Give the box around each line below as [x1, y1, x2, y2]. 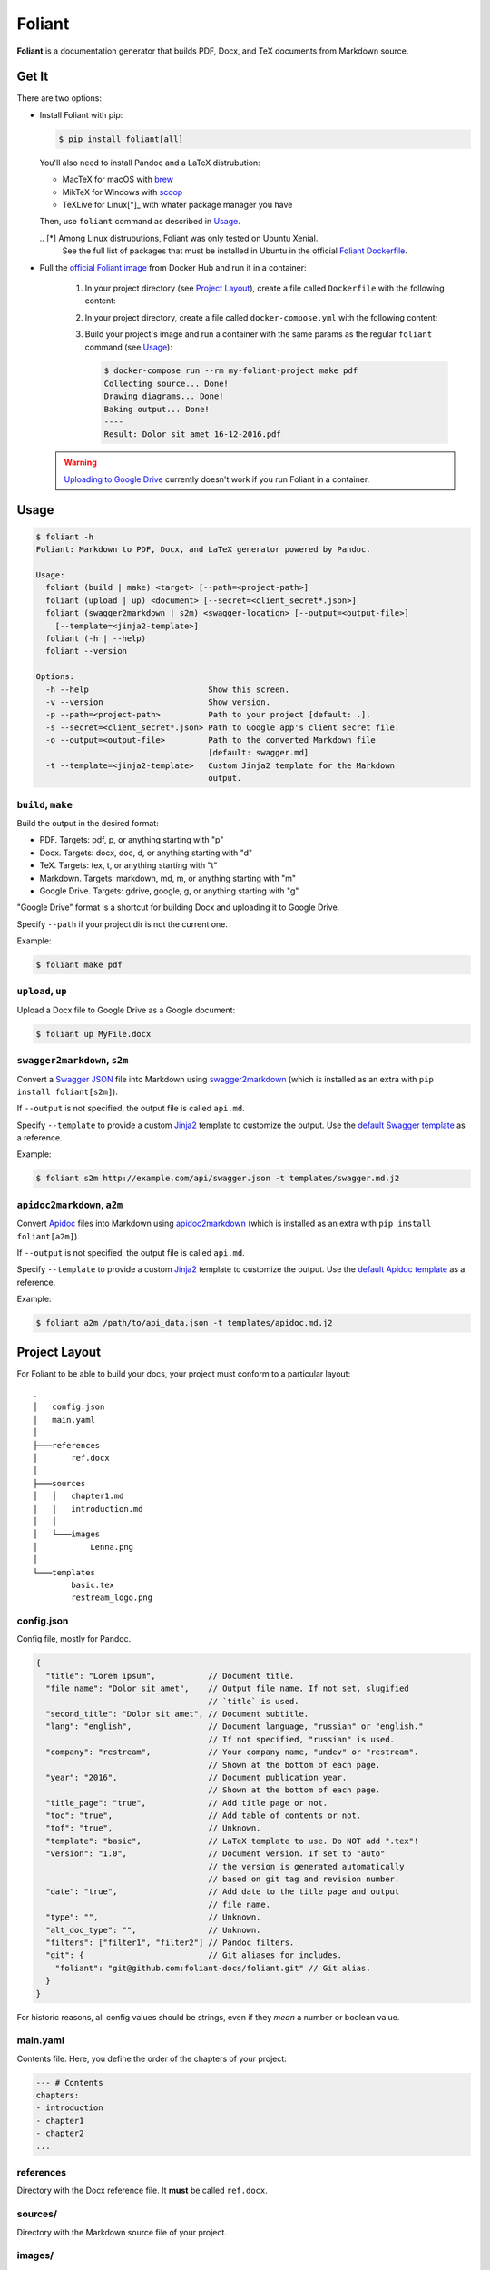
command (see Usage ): [84, 341, 172, 352]
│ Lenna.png [33, 1542, 134, 1552]
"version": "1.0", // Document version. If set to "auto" [45, 1849, 386, 1859]
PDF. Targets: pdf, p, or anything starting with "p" [39, 834, 224, 845]
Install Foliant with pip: [39, 109, 123, 120]
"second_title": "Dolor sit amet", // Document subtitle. [45, 1708, 309, 1719]
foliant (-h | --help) [45, 633, 147, 644]
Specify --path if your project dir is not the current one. [16, 918, 229, 930]
